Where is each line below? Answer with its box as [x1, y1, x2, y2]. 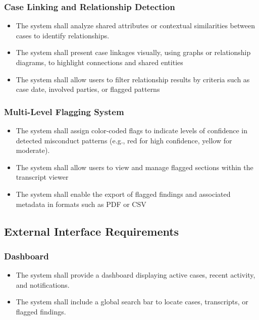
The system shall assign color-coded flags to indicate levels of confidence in [16, 125, 248, 135]
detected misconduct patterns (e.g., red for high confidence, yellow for [16, 135, 232, 145]
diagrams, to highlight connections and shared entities [16, 57, 183, 67]
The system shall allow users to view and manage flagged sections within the [16, 162, 253, 172]
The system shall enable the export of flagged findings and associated [16, 188, 231, 199]
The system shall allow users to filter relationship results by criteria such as [16, 74, 250, 84]
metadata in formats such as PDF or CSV [16, 198, 146, 209]
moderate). [16, 145, 50, 155]
